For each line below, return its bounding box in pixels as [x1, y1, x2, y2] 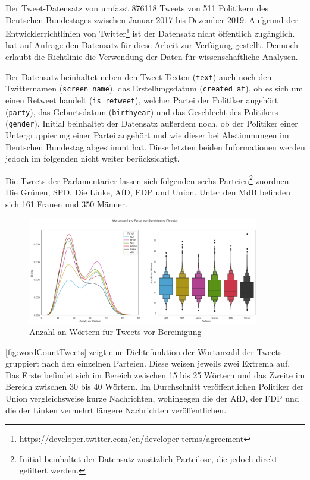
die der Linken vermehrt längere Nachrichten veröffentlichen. [5, 403, 227, 416]
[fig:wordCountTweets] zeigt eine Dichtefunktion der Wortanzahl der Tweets [5, 345, 282, 358]
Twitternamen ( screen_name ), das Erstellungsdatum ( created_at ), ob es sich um [5, 82, 303, 94]
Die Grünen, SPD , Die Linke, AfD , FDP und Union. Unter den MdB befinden [5, 185, 291, 198]
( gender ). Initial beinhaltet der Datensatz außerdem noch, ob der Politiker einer [5, 117, 298, 130]
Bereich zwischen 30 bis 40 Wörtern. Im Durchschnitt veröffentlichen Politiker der [5, 380, 304, 393]
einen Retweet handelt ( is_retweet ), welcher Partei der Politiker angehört [5, 93, 278, 106]
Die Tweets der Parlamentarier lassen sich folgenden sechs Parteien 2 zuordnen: [5, 172, 292, 187]
